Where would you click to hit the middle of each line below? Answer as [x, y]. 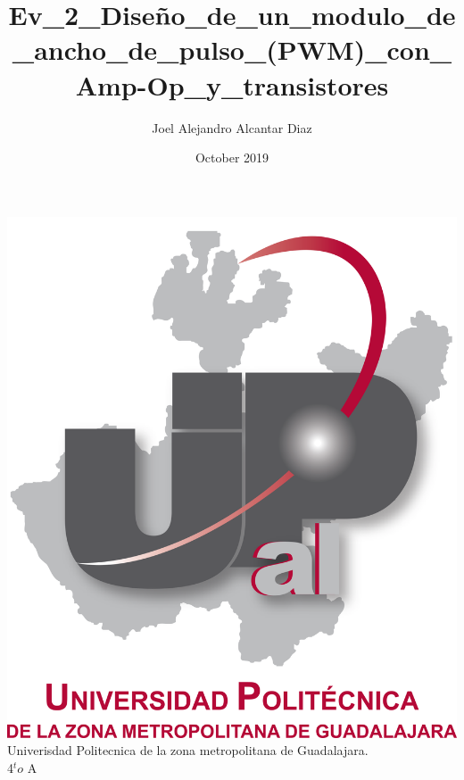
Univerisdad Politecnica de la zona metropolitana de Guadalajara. [188, 750]
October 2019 [232, 158]
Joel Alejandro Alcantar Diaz [232, 127]
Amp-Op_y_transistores [232, 84]
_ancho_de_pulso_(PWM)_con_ [232, 50]
